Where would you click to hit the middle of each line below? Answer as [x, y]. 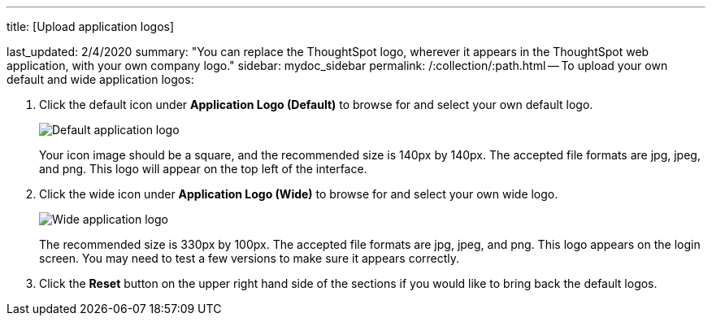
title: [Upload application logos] [91, 26]
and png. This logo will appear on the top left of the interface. [203, 169]
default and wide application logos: [100, 79]
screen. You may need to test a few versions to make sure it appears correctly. [250, 258]
